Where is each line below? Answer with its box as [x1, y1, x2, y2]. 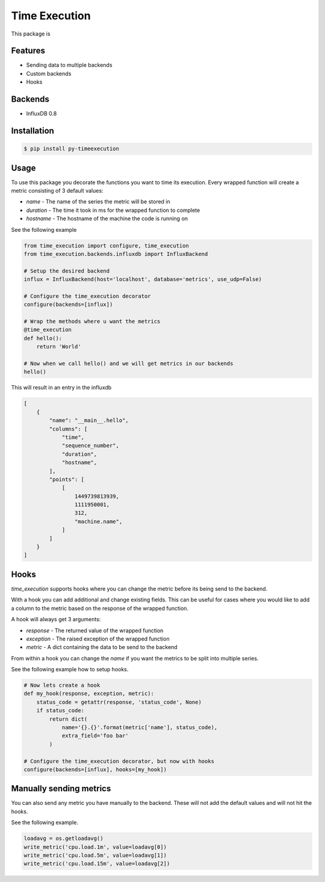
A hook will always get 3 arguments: [11, 616, 101, 623]
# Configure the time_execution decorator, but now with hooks [23, 757, 215, 765]
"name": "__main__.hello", [49, 417, 129, 424]
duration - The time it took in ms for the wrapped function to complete [26, 207, 200, 214]
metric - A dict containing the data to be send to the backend [26, 644, 178, 651]
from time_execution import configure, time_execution [23, 242, 189, 249]
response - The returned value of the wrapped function [26, 627, 164, 634]
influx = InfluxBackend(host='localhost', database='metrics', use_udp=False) [23, 276, 262, 283]
